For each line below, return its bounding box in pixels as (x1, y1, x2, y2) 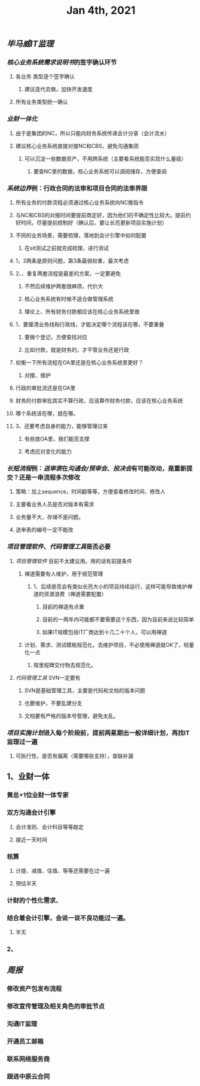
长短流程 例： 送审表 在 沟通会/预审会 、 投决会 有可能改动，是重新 (7, 464, 187, 473)
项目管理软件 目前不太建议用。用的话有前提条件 (15, 557, 133, 564)
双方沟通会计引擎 (7, 808, 56, 817)
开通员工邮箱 (7, 1038, 44, 1046)
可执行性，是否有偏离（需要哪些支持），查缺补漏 (15, 752, 134, 759)
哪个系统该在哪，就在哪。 (15, 410, 79, 417)
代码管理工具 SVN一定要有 (15, 674, 81, 681)
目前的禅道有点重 (42, 603, 85, 610)
